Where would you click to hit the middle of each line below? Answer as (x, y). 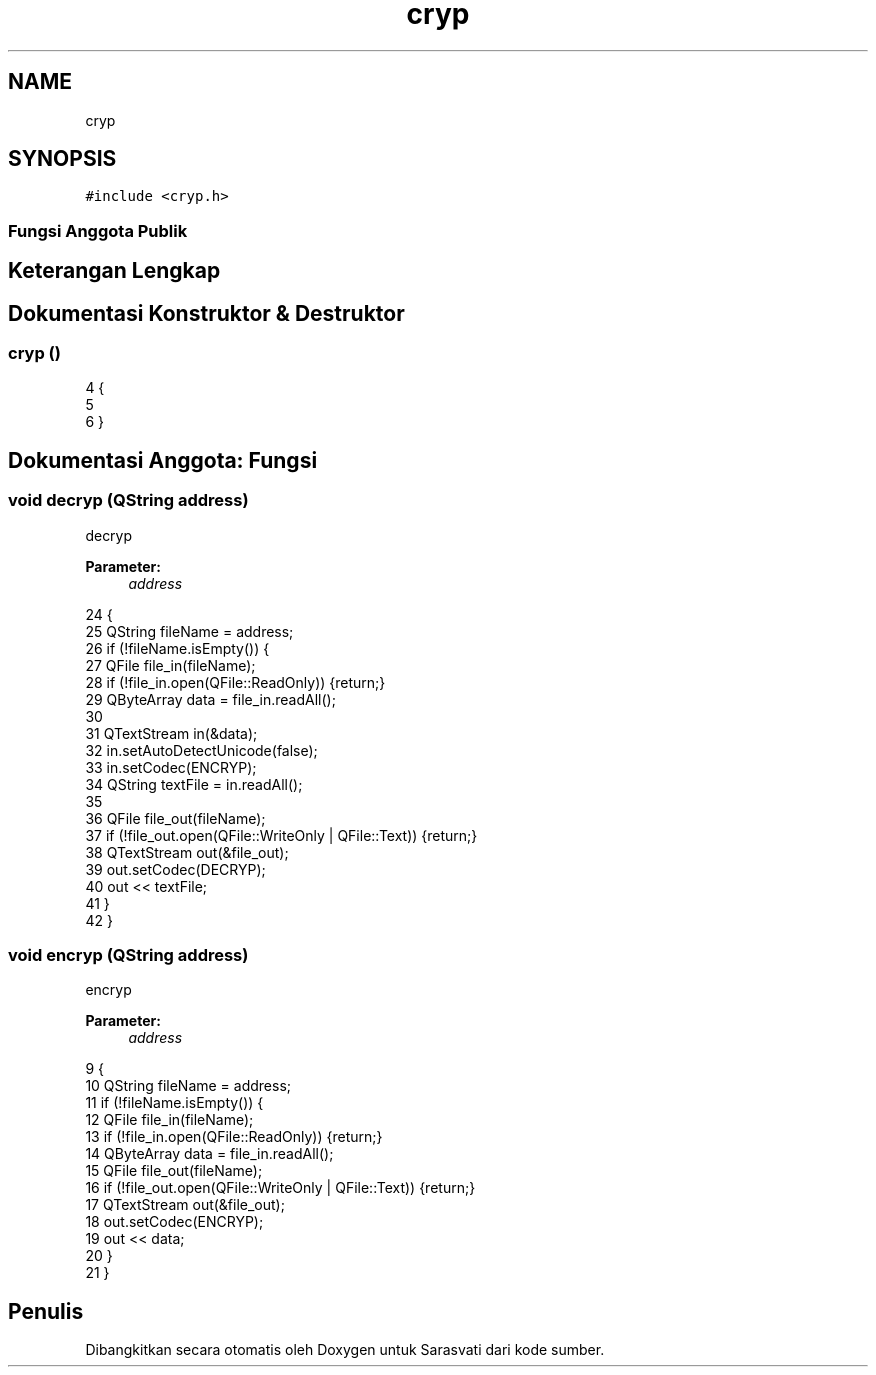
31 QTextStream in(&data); (171, 733)
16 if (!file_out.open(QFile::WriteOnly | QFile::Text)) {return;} (280, 1188)
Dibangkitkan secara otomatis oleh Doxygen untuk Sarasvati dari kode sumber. (345, 1350)
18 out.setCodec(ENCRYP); (174, 1222)
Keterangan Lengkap (114, 271)
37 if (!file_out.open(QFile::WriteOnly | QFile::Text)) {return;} (281, 835)
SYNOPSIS (62, 159)
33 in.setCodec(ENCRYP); (171, 767)
